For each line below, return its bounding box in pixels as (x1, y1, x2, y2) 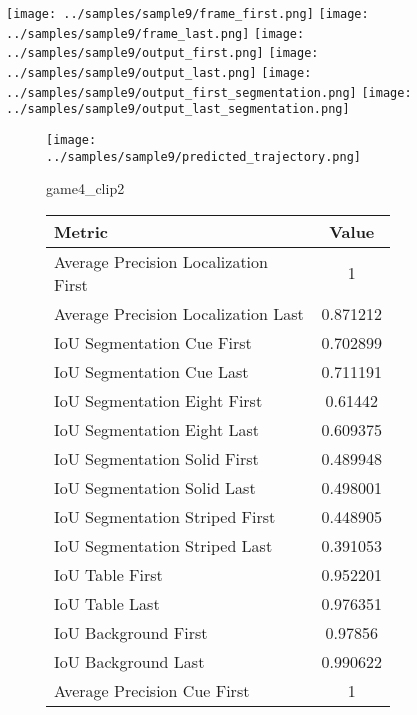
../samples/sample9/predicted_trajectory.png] (46, 149, 361, 164)
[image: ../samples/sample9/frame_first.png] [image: (6, 7, 369, 21)
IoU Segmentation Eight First (54, 388, 263, 412)
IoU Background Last (54, 649, 205, 673)
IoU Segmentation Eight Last (54, 417, 259, 441)
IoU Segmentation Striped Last (54, 533, 273, 557)
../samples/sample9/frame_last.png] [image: (6, 26, 305, 41)
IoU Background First (54, 620, 208, 644)
